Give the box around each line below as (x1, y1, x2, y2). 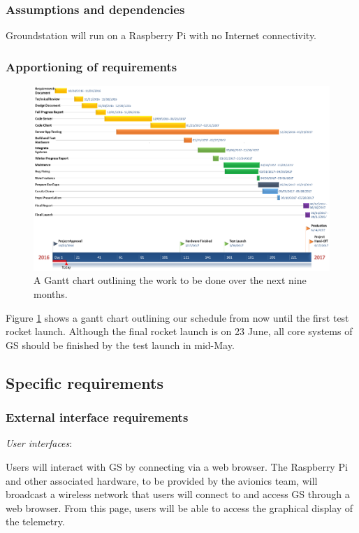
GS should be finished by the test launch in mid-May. (6, 337, 235, 352)
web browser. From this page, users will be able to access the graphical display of (6, 500, 353, 515)
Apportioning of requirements (6, 57, 177, 75)
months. (34, 286, 68, 301)
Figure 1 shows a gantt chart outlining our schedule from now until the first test (6, 310, 349, 325)
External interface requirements (6, 408, 189, 426)
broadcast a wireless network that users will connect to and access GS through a (6, 487, 350, 502)
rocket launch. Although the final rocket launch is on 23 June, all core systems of (6, 324, 353, 339)
